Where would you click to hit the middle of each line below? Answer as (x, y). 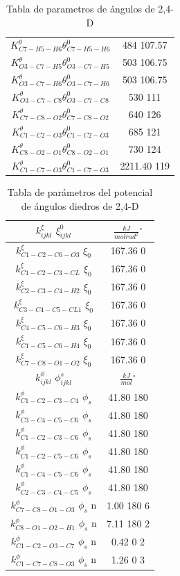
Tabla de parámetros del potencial (80, 192)
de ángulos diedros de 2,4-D (80, 206)
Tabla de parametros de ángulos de (81, 8)
